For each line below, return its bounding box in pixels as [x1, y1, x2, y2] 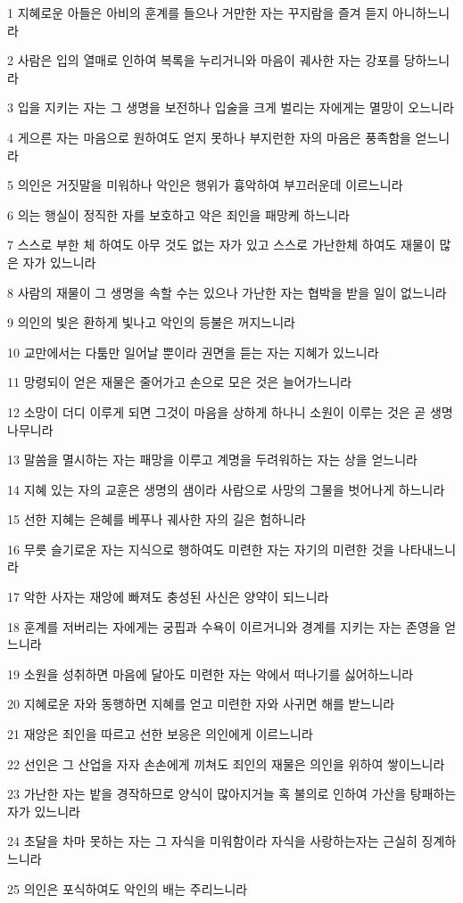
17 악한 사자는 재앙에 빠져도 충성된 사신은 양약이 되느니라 [7, 587, 329, 606]
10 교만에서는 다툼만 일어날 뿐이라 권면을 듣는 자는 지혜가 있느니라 [7, 342, 379, 361]
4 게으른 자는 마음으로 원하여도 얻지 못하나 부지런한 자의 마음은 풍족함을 [7, 127, 411, 146]
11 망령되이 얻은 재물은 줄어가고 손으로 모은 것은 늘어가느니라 [7, 373, 352, 391]
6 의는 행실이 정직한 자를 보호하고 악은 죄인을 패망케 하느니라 [7, 205, 350, 224]
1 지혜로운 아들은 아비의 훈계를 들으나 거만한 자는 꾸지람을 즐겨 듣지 [7, 4, 389, 21]
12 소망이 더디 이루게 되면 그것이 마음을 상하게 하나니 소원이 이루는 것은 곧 [7, 402, 426, 421]
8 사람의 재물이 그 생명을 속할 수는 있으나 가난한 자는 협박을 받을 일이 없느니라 [7, 283, 447, 301]
